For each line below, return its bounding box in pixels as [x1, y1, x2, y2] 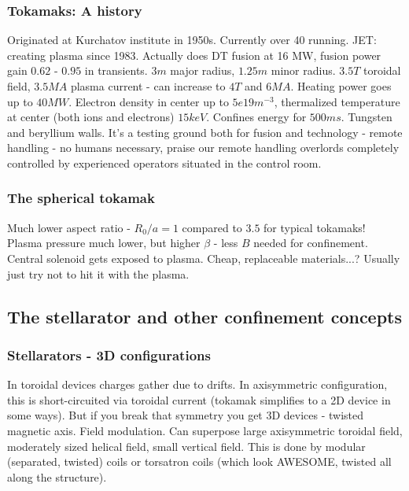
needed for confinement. [253, 234, 368, 251]
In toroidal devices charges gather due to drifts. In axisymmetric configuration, [7, 376, 388, 393]
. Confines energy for [206, 109, 307, 125]
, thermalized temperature [274, 93, 400, 109]
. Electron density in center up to [68, 93, 229, 109]
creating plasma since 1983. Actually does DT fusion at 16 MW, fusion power [7, 46, 381, 63]
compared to [182, 219, 242, 235]
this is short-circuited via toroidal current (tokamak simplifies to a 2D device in [7, 391, 391, 408]
